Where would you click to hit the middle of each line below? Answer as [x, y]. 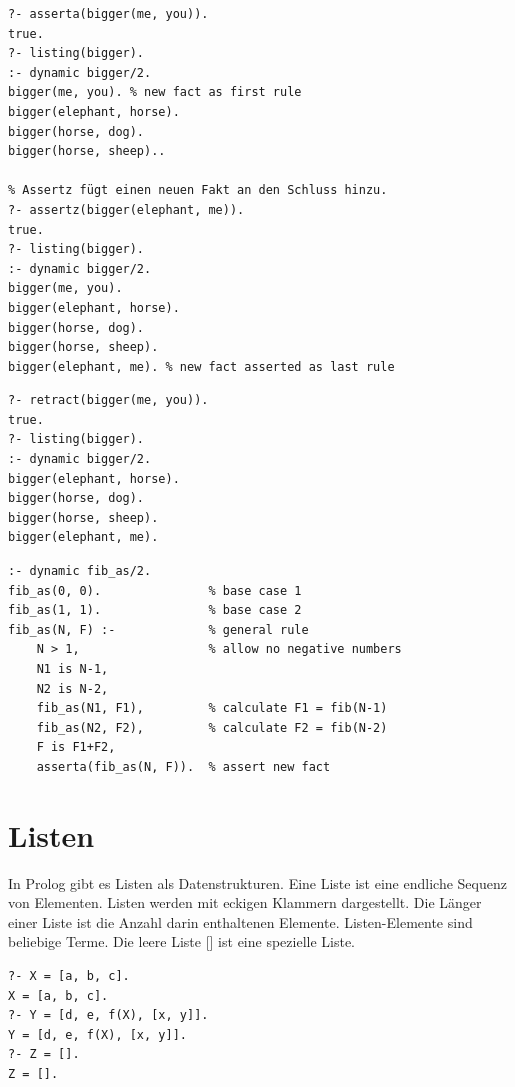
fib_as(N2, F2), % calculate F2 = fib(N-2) [212, 727]
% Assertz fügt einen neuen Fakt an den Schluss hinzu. [198, 190]
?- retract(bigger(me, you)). [108, 400]
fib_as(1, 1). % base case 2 [155, 610]
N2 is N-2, [72, 688]
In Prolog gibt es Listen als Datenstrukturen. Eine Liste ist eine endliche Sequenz [257, 882]
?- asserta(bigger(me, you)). [108, 14]
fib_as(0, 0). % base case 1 [155, 590]
